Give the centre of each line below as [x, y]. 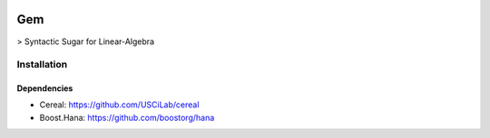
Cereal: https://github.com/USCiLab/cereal [119, 105]
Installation [42, 65]
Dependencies [45, 88]
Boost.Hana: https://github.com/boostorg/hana [127, 117]
